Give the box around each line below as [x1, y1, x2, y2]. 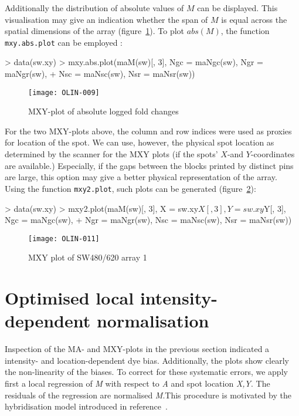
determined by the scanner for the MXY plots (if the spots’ [5, 148, 218, 160]
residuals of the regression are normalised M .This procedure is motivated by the [5, 388, 291, 401]
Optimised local [5, 286, 134, 310]
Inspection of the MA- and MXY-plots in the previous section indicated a [5, 343, 270, 355]
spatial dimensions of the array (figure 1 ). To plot [5, 25, 185, 37]
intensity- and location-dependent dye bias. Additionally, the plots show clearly [5, 354, 289, 366]
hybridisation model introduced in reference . [5, 400, 168, 412]
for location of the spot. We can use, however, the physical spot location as [5, 136, 274, 148]
